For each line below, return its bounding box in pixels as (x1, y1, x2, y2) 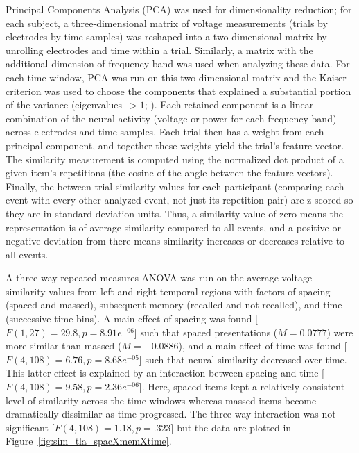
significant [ (6, 420, 55, 434)
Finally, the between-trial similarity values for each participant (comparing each (6, 179, 344, 193)
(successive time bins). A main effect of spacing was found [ (6, 311, 259, 326)
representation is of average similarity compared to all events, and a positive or (6, 220, 341, 234)
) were (326, 324, 353, 339)
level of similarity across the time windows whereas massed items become (6, 393, 317, 407)
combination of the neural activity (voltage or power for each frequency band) (6, 110, 337, 125)
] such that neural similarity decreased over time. (139, 352, 347, 366)
